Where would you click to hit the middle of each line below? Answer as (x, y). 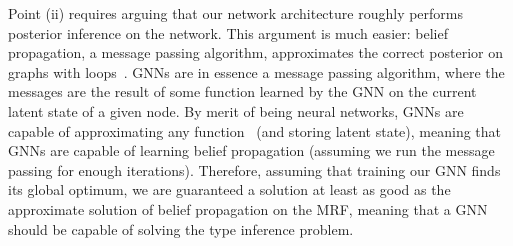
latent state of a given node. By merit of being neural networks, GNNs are (236, 110)
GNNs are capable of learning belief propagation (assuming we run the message (251, 150)
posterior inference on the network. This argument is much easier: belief (228, 32)
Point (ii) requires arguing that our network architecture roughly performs (236, 13)
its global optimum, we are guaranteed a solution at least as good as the (229, 189)
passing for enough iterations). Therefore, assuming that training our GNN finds (254, 169)
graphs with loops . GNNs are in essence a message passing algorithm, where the (256, 71)
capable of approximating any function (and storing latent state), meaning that (255, 130)
